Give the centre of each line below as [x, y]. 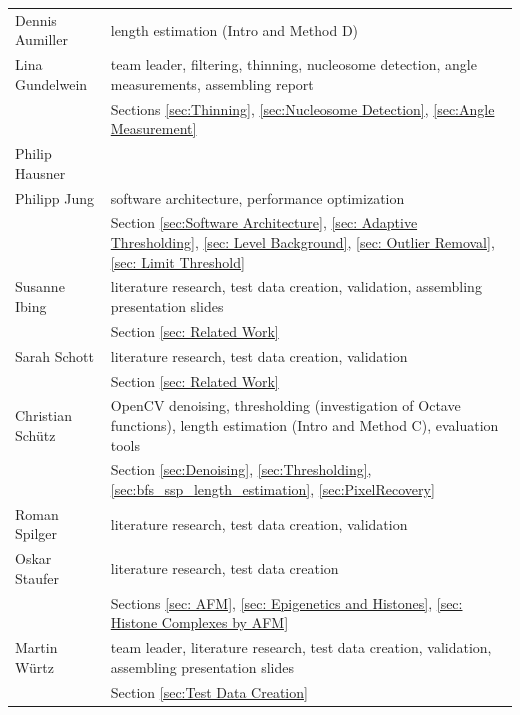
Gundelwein [51, 83]
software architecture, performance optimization [257, 197]
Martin [36, 647]
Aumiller [41, 39]
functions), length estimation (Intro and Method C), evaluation [304, 424]
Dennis [36, 19]
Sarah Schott [55, 355]
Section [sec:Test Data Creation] [209, 691]
